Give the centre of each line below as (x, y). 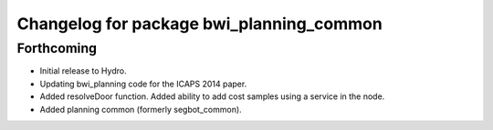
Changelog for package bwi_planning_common (199, 24)
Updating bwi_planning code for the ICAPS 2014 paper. (143, 84)
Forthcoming (57, 48)
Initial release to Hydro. (83, 71)
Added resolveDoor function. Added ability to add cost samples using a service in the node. (212, 96)
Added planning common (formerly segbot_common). (141, 109)
